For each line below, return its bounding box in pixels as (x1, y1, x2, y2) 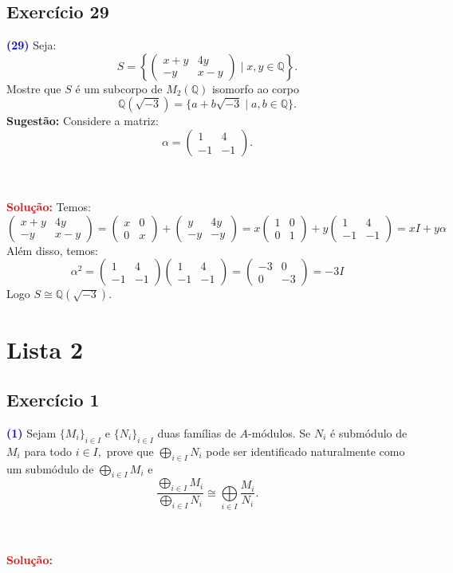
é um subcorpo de (75, 80, 163, 96)
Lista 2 (6, 332, 84, 365)
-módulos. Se (248, 424, 311, 441)
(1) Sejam (6, 424, 57, 441)
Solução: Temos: (6, 198, 91, 215)
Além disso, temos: (6, 241, 98, 258)
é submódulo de (330, 424, 408, 441)
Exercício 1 (6, 387, 100, 412)
